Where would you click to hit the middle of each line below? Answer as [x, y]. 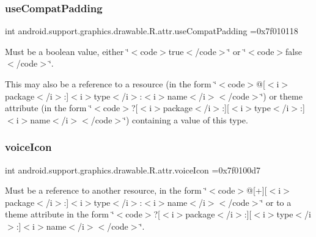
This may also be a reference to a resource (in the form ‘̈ [111, 84]
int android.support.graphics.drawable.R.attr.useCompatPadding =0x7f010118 [152, 31]
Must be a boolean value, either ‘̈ [67, 51]
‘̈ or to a [276, 202]
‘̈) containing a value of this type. [186, 119]
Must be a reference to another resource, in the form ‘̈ [106, 190]
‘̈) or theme [281, 96]
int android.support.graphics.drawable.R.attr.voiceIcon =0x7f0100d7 [133, 170]
